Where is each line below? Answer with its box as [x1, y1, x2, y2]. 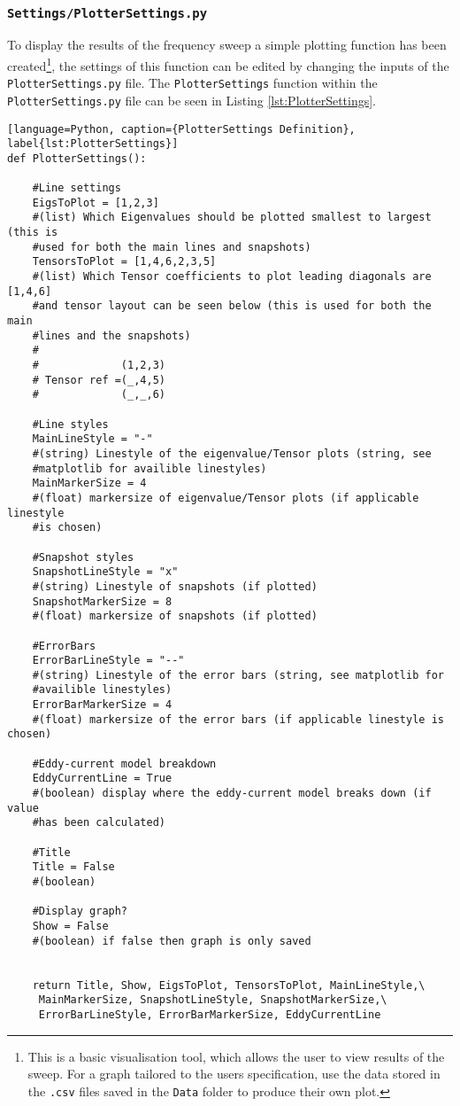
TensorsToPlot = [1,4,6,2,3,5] [32, 255, 217, 269]
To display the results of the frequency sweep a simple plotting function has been [7, 35, 447, 54]
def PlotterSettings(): [7, 152, 147, 165]
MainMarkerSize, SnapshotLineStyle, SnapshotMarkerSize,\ [38, 993, 387, 1007]
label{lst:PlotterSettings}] [7, 137, 179, 151]
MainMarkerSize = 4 [32, 477, 147, 490]
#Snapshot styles [32, 550, 134, 564]
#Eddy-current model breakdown [32, 757, 217, 770]
